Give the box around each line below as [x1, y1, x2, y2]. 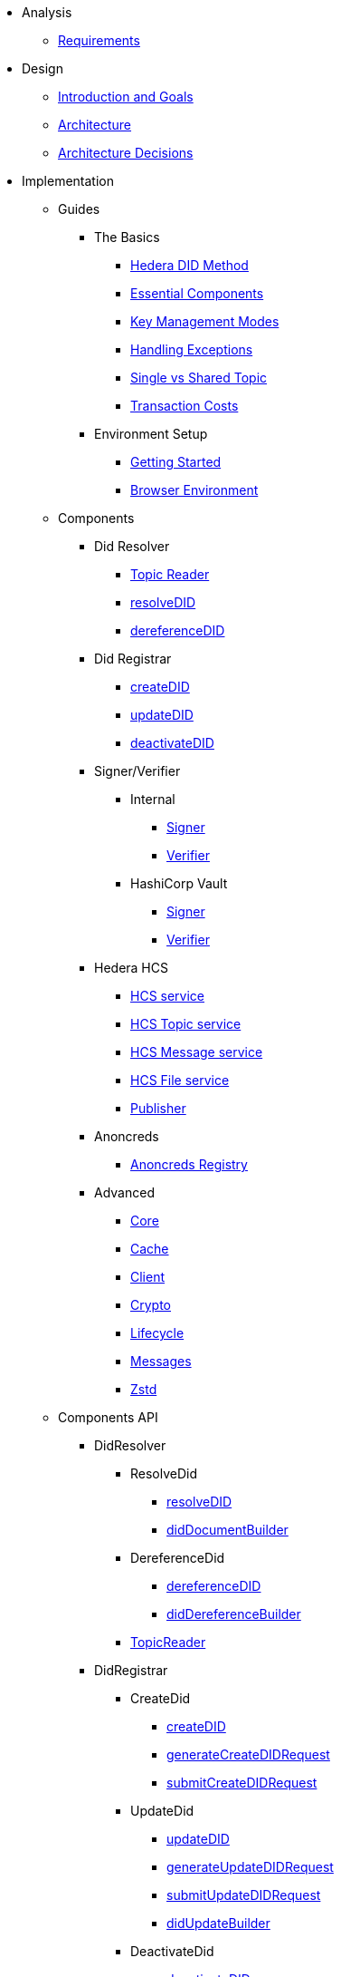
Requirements [58, 33, 140, 48]
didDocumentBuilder [166, 1522, 289, 1537]
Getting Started [130, 454, 222, 470]
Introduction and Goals [58, 89, 194, 104]
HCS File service [130, 1072, 230, 1088]
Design [22, 61, 63, 76]
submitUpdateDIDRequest [166, 1887, 321, 1903]
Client [130, 1269, 166, 1284]
